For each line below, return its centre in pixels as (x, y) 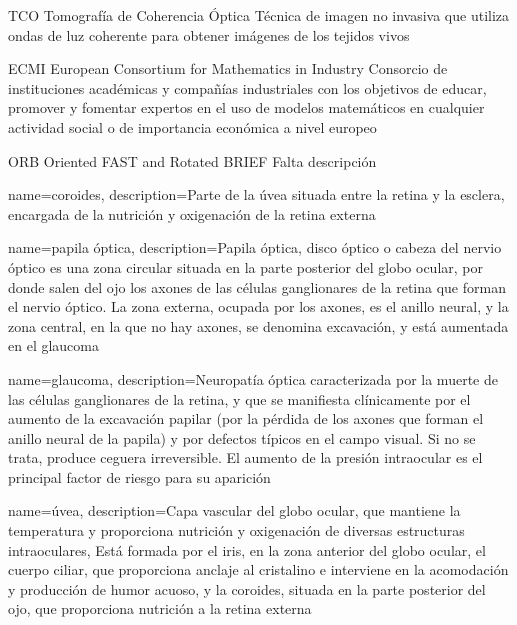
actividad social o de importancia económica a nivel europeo (192, 126)
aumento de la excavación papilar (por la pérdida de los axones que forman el (246, 418)
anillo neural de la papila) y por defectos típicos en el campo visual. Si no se (242, 437)
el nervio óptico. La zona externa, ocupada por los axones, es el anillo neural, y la (258, 306)
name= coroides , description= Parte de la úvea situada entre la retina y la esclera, (256, 194)
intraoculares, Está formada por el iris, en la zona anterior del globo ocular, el (247, 549)
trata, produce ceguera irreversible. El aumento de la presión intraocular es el (245, 457)
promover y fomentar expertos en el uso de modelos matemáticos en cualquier (246, 107)
